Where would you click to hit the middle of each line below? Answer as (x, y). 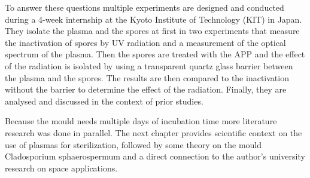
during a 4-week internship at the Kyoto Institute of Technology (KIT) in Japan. (154, 19)
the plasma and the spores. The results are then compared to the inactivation (147, 77)
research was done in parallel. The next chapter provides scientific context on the (154, 132)
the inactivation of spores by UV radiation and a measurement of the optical (145, 42)
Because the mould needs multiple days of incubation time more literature (141, 121)
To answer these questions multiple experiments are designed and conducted (145, 7)
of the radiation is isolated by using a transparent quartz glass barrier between (149, 65)
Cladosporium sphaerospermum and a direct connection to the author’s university (155, 156)
